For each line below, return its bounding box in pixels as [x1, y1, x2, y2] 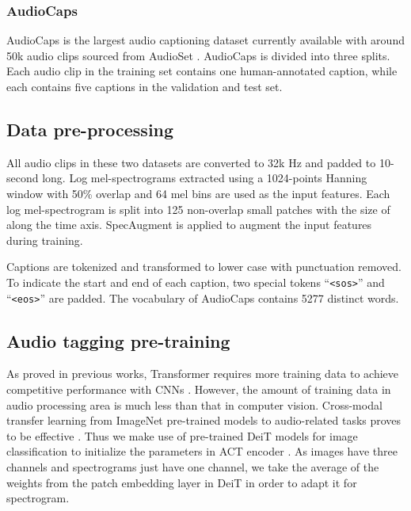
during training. [6, 231, 83, 248]
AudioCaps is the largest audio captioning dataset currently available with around [6, 32, 405, 48]
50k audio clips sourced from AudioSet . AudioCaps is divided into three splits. [6, 47, 390, 63]
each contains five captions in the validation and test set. [6, 78, 283, 94]
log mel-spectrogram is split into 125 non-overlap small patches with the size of [6, 200, 390, 217]
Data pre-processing [6, 116, 174, 141]
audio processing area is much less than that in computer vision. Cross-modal [6, 396, 382, 413]
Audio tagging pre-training [6, 328, 230, 353]
